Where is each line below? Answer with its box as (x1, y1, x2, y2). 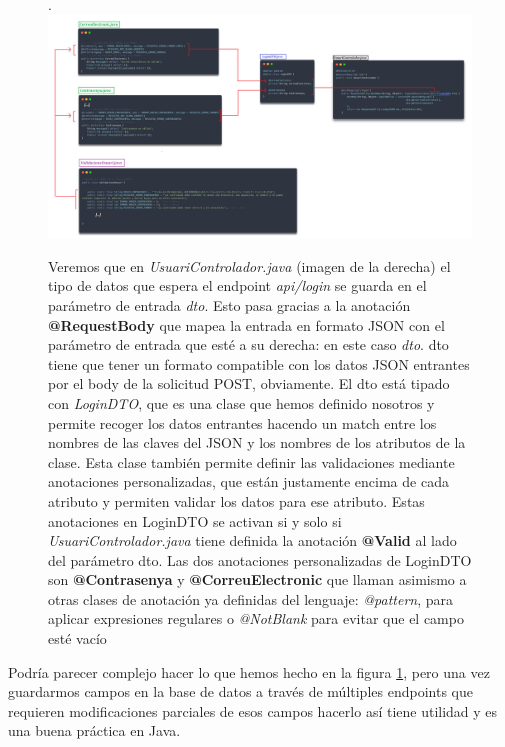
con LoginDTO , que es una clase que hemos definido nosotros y (48, 392, 435, 413)
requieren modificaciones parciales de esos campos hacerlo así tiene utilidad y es (8, 700, 498, 721)
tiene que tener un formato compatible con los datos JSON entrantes (48, 353, 470, 374)
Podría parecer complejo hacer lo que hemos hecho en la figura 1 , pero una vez (8, 661, 490, 682)
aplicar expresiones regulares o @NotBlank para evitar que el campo (48, 608, 464, 629)
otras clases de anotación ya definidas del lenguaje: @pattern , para (48, 588, 454, 609)
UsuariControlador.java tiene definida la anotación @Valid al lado (48, 530, 457, 551)
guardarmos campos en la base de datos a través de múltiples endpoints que (8, 681, 473, 702)
